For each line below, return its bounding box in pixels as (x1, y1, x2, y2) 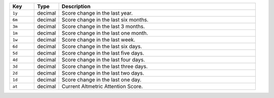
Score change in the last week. (61, 36, 135, 43)
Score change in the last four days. (61, 56, 145, 63)
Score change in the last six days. (61, 43, 142, 50)
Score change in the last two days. (61, 70, 145, 76)
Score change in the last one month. (61, 29, 148, 37)
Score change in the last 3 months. (61, 23, 145, 30)
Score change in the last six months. (61, 16, 149, 23)
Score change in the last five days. (61, 50, 145, 56)
